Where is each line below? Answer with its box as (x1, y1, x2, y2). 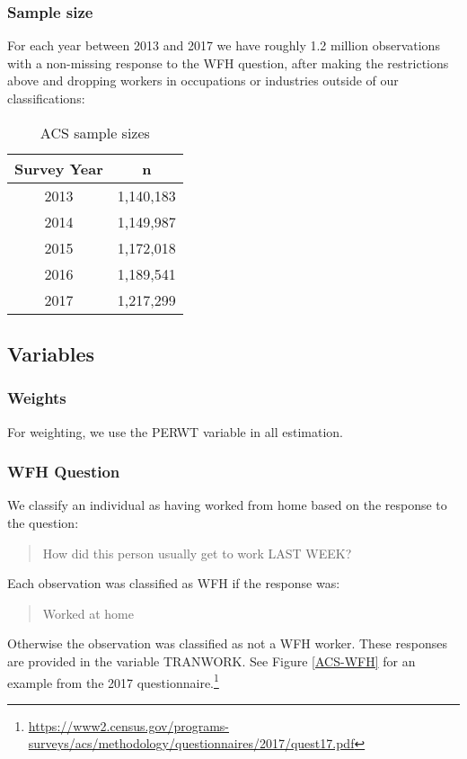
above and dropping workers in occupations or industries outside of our (7, 71, 399, 90)
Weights (7, 387, 66, 409)
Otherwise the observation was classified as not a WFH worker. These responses (7, 634, 447, 653)
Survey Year (14, 157, 103, 179)
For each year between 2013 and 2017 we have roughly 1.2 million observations (7, 36, 440, 55)
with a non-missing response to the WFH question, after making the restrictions (7, 53, 449, 72)
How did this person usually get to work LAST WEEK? (42, 543, 352, 562)
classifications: (7, 89, 85, 107)
